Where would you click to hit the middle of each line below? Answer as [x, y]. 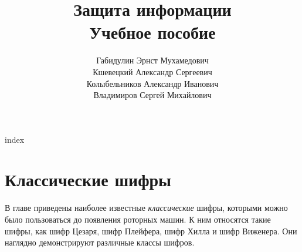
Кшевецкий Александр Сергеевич [152, 71]
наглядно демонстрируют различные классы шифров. [100, 242]
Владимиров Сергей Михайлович [152, 95]
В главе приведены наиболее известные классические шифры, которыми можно [146, 208]
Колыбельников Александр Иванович [152, 83]
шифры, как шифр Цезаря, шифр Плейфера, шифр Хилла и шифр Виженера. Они [151, 231]
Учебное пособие [152, 32]
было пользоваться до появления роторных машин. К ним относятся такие [138, 219]
